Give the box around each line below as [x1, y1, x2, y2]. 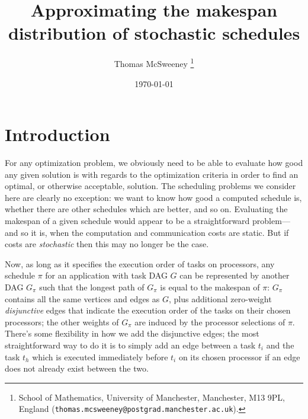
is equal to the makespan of [160, 281, 260, 293]
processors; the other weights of [5, 315, 119, 328]
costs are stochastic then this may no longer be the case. [5, 238, 209, 250]
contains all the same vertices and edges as [5, 292, 160, 305]
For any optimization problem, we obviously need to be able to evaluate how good [5, 156, 303, 169]
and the [266, 339, 294, 351]
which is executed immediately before [32, 350, 168, 363]
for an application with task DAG [45, 269, 168, 282]
